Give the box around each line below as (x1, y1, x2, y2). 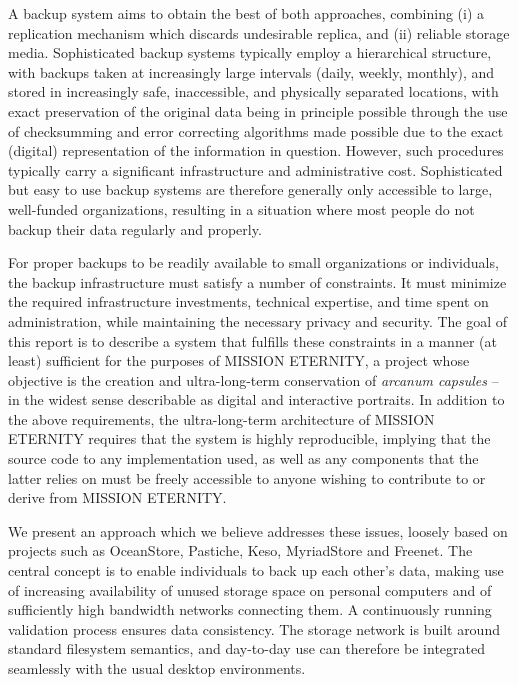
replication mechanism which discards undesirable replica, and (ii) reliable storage (8, 22, 510, 43)
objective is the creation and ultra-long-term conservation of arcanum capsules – (8, 369, 499, 390)
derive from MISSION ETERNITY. (8, 487, 227, 508)
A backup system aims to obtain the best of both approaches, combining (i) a (8, 3, 485, 23)
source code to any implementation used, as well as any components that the (8, 448, 479, 469)
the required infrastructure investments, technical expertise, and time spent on (8, 291, 489, 312)
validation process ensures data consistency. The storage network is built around (8, 618, 500, 639)
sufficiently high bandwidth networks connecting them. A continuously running (8, 599, 492, 620)
